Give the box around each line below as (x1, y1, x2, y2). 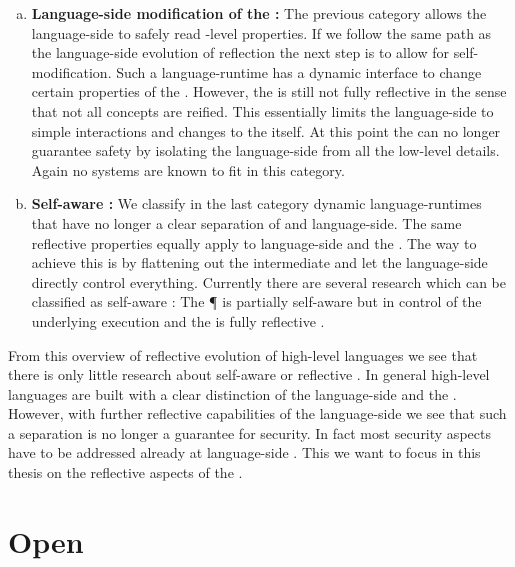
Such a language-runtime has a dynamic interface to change (116, 61, 482, 82)
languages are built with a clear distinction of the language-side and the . (8, 383, 457, 404)
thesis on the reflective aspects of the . (8, 462, 243, 483)
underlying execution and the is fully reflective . (31, 310, 325, 331)
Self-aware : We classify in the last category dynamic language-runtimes (31, 193, 482, 214)
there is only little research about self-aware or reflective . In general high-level (8, 364, 490, 385)
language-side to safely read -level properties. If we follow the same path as (31, 22, 492, 43)
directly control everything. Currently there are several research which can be (31, 271, 506, 292)
